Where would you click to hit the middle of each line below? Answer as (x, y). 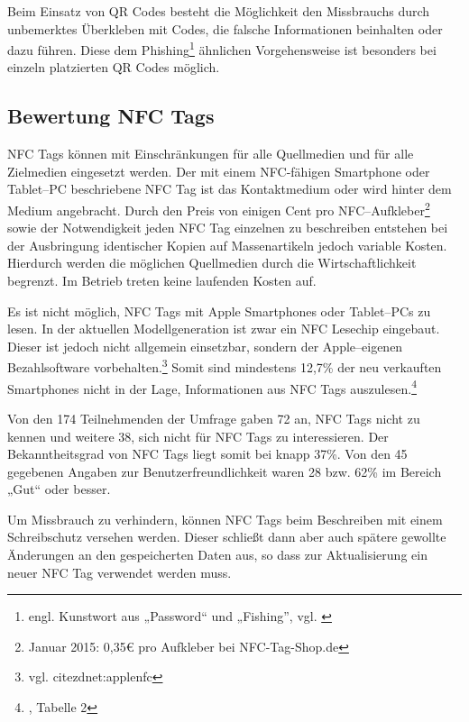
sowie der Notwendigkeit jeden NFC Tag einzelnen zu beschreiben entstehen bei (228, 228)
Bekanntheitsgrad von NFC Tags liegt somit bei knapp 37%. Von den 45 (207, 454)
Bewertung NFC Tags (111, 116)
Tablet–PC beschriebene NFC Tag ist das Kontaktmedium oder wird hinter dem (230, 189)
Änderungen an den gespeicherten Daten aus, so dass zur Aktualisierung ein (217, 555)
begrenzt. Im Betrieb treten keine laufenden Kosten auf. (162, 281)
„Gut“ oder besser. (59, 489)
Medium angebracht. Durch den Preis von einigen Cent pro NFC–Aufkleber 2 (219, 209)
